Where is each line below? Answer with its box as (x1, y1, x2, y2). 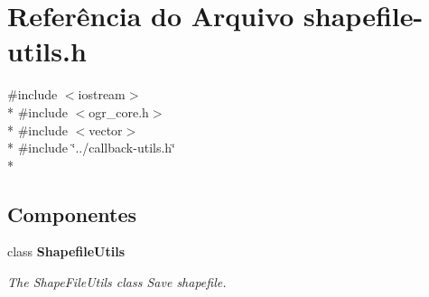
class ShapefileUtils (7, 242, 126, 261)
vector (89, 120, 123, 139)
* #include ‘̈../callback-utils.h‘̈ (7, 138, 175, 157)
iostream (78, 85, 126, 104)
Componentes (7, 200, 137, 227)
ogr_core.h (89, 102, 149, 121)
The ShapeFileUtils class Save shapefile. (7, 273, 227, 292)
